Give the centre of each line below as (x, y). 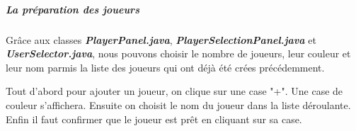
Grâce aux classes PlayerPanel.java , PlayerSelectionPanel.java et (161, 39)
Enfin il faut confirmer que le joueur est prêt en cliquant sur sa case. (154, 119)
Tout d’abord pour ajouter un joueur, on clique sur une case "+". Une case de (174, 91)
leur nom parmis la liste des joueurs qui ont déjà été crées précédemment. (165, 67)
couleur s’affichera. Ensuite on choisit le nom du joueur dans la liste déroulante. (178, 104)
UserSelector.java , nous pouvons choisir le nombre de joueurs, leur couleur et (178, 53)
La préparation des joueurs (73, 9)
